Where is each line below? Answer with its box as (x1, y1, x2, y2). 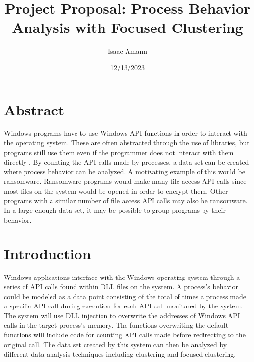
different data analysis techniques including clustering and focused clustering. (4, 349, 236, 359)
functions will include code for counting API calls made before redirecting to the (4, 330, 246, 340)
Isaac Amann (107, 46, 148, 56)
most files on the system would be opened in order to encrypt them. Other (4, 186, 228, 195)
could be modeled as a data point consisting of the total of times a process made (4, 291, 246, 301)
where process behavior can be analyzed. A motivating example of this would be (4, 166, 245, 176)
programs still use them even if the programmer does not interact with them (4, 147, 234, 157)
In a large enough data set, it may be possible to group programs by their (4, 205, 226, 215)
